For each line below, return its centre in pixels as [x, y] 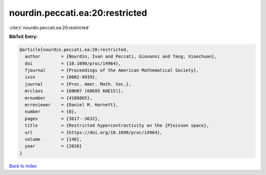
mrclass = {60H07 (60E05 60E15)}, [74, 91]
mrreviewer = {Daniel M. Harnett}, [71, 105]
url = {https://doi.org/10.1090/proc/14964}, [94, 132]
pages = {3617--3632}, [63, 119]
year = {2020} [53, 146]
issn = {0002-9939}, [61, 77]
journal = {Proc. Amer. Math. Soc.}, [78, 84]
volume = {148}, [53, 139]
